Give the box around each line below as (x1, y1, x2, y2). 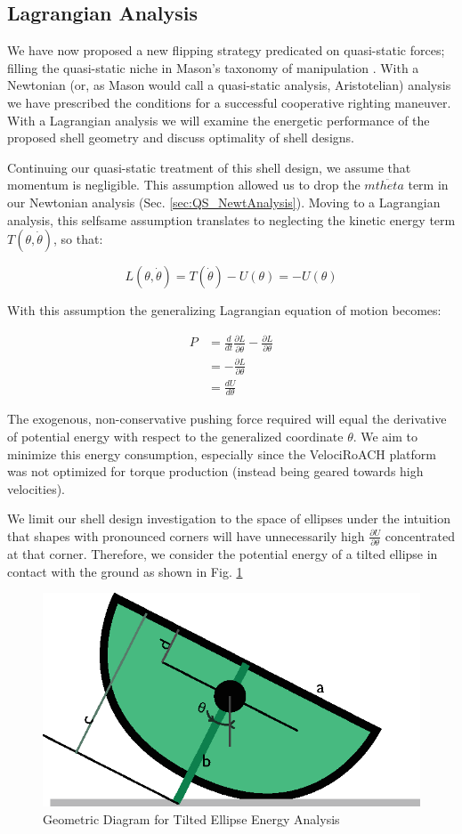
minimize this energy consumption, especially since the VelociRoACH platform (7, 444, 437, 463)
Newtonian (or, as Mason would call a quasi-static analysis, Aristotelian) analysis (7, 76, 451, 94)
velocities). (7, 479, 66, 498)
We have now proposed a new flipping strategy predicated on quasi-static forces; (7, 41, 445, 60)
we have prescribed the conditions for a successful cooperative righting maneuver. (7, 93, 451, 111)
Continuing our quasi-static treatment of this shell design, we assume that (7, 158, 411, 176)
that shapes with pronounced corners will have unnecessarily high (7, 526, 365, 545)
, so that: (53, 230, 103, 248)
